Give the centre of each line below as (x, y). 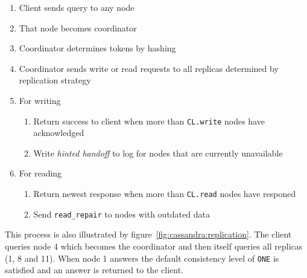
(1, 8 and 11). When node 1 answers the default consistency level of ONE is (142, 258)
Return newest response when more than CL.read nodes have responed (165, 193)
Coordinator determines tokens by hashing (97, 48)
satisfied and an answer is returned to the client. (94, 270)
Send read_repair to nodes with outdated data (122, 214)
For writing (40, 100)
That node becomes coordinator (78, 27)
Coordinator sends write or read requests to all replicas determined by (149, 68)
